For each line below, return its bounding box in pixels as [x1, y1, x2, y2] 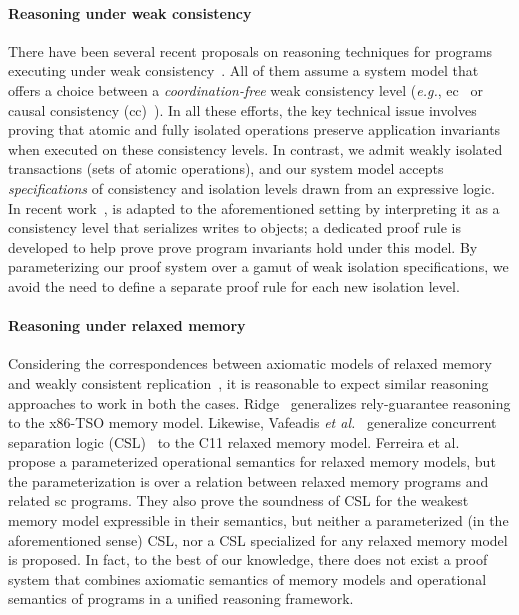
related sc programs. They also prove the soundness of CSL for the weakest [8, 490, 469, 511]
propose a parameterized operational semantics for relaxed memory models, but [8, 451, 496, 472]
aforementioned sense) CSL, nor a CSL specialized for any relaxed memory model [8, 529, 508, 550]
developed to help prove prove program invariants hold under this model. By [8, 236, 478, 257]
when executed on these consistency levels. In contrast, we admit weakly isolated [8, 138, 503, 159]
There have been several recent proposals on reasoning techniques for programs [8, 40, 493, 61]
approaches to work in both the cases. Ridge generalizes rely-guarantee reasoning [8, 392, 511, 413]
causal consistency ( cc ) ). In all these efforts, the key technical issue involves [8, 99, 477, 120]
